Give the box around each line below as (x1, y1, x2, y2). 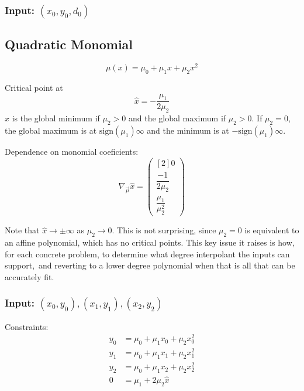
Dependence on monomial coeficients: (5, 145, 139, 157)
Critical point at (5, 81, 63, 93)
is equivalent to (244, 224, 299, 236)
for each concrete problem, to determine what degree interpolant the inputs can (5, 247, 290, 260)
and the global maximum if (128, 112, 226, 124)
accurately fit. (5, 270, 54, 283)
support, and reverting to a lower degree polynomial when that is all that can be (5, 259, 295, 271)
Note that (5, 224, 40, 236)
